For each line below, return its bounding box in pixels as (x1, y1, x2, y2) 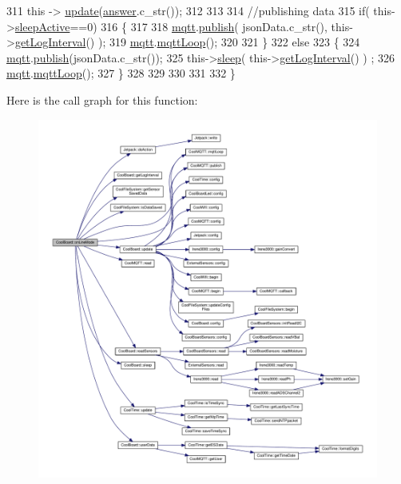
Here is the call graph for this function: (6, 91, 198, 108)
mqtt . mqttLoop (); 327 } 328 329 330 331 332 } (6, 65, 236, 81)
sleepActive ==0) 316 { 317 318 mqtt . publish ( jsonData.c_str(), (14, 18, 328, 34)
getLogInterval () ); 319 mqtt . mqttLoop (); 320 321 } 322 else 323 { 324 (14, 34, 360, 50)
